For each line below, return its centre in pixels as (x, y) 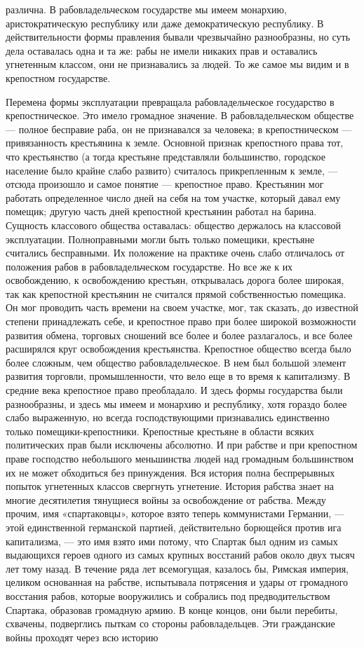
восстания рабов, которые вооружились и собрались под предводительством (168, 595)
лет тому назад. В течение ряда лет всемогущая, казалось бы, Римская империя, (177, 568)
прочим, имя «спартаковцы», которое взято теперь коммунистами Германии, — (175, 513)
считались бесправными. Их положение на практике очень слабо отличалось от (175, 253)
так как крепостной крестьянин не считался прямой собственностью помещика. (176, 293)
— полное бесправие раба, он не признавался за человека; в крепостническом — (179, 129)
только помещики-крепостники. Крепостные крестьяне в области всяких (160, 431)
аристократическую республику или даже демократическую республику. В (165, 23)
